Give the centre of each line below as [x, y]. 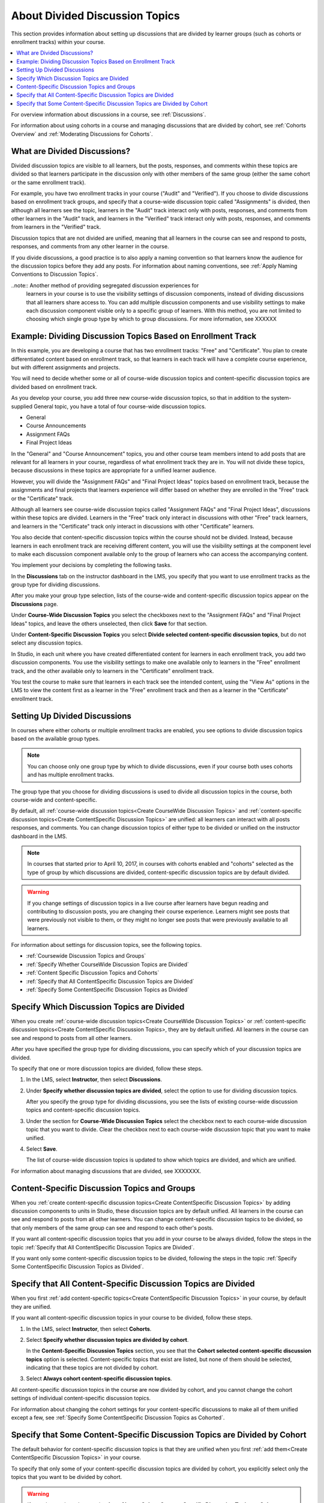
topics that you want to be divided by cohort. [67, 1477]
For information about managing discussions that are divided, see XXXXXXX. [106, 1171]
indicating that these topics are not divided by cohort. [92, 1368]
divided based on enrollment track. [54, 387]
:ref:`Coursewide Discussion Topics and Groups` [86, 956]
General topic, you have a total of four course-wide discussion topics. [120, 406]
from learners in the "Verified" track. [56, 227]
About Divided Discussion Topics [95, 16]
